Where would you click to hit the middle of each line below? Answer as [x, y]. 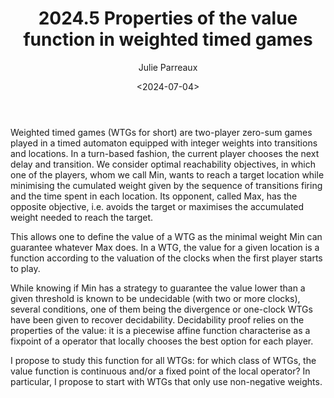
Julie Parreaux [168, 67]
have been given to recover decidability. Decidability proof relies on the [157, 319]
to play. [25, 268]
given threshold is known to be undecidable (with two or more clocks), [155, 298]
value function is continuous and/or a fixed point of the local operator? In [160, 371]
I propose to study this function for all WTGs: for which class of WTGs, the [163, 360]
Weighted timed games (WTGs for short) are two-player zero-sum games [161, 132]
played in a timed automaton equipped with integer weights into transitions [164, 143]
